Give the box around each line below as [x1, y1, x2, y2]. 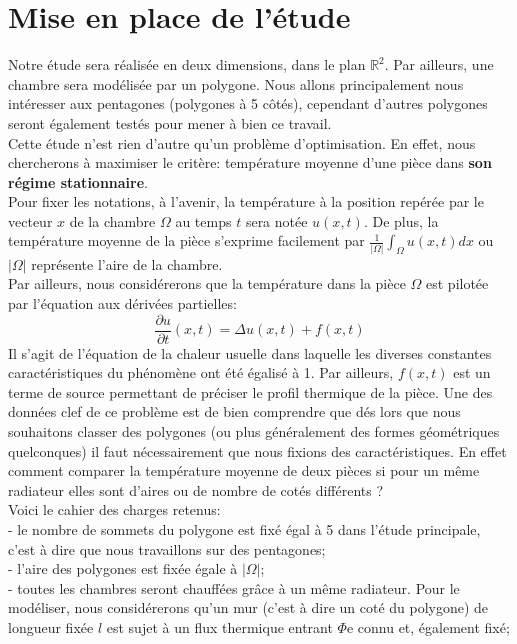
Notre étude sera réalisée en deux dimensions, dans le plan [8, 54, 366, 75]
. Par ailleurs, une [384, 54, 494, 75]
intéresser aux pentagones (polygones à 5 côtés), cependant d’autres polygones [8, 93, 488, 114]
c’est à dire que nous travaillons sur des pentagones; [8, 538, 326, 559]
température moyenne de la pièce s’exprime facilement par [8, 230, 365, 251]
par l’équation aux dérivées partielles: [8, 292, 237, 313]
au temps [175, 210, 232, 231]
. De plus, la [363, 210, 439, 231]
